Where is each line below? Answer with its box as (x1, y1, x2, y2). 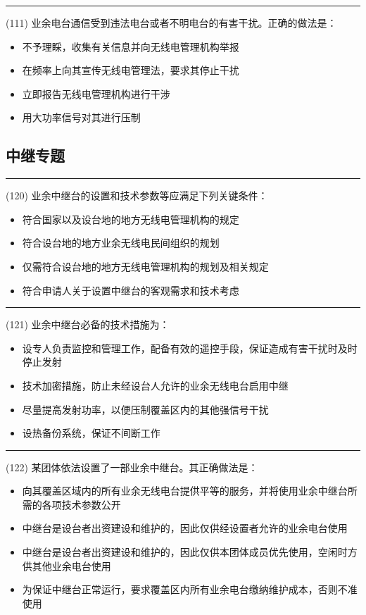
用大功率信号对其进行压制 (22, 110, 141, 125)
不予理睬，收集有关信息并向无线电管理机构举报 (22, 39, 239, 54)
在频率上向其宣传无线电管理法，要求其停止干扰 (22, 63, 239, 77)
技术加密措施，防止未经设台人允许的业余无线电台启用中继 (22, 378, 289, 392)
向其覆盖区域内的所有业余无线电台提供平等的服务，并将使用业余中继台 (22, 483, 348, 498)
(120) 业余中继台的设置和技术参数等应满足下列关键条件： (6, 188, 268, 203)
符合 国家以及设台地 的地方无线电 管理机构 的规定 (22, 211, 239, 226)
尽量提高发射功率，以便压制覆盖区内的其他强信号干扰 (22, 402, 269, 416)
